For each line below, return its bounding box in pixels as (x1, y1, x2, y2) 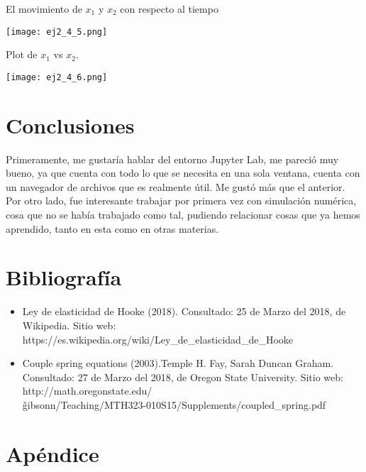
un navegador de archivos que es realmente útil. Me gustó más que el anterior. (6, 179, 345, 194)
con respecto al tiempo (120, 1, 218, 16)
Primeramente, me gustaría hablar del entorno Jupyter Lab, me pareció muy (6, 151, 339, 166)
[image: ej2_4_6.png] (6, 72, 108, 82)
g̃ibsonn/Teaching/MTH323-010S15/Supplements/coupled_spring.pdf (22, 397, 326, 412)
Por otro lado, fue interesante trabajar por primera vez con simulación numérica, (6, 193, 357, 208)
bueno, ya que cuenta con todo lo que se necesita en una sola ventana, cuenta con (6, 165, 360, 180)
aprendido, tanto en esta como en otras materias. (6, 221, 219, 236)
